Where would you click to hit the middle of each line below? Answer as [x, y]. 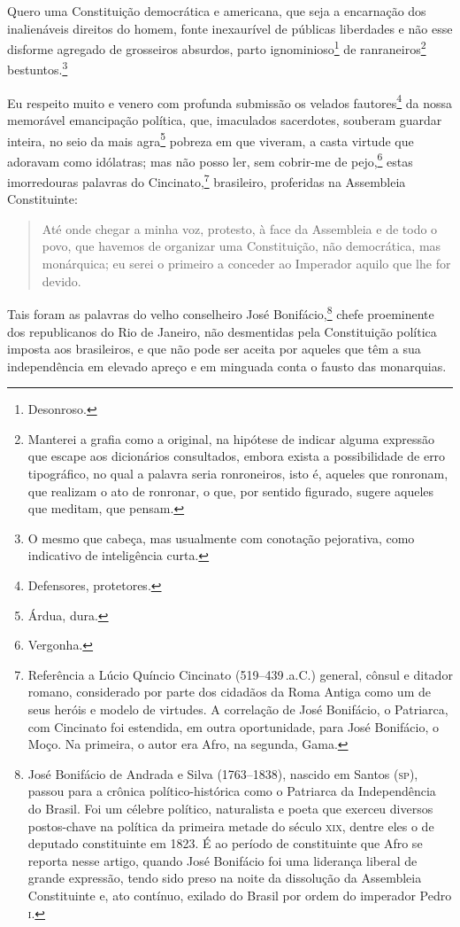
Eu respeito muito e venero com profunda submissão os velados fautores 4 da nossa [230, 101]
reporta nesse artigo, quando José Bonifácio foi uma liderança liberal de [222, 860]
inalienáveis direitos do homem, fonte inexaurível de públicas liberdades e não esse [230, 28]
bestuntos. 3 [38, 68]
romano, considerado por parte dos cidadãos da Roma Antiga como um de [229, 692]
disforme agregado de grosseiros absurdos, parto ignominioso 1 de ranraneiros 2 [217, 47]
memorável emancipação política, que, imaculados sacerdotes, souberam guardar [225, 119]
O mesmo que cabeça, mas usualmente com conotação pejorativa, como [221, 538]
